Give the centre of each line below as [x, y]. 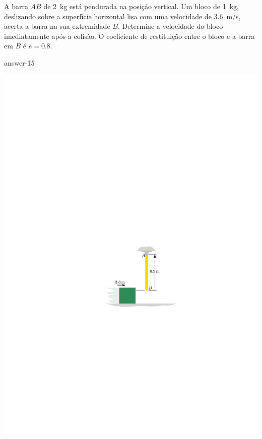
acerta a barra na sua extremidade [57, 26]
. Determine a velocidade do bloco [170, 26]
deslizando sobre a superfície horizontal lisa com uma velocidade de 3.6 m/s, [122, 16]
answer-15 [19, 62]
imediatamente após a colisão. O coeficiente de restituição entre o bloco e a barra [129, 36]
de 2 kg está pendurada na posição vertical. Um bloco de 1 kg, [141, 6]
